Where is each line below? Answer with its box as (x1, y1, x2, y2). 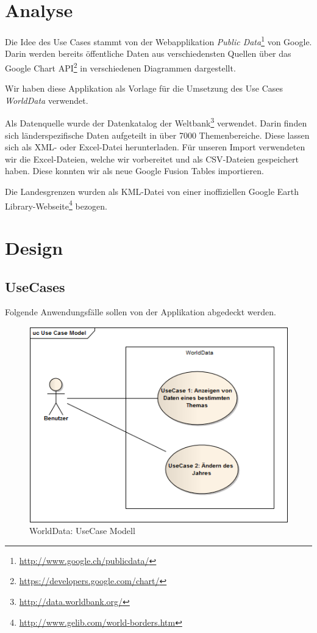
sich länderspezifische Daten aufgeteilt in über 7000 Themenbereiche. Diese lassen (5, 128, 310, 141)
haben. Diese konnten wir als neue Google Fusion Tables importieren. (5, 164, 264, 177)
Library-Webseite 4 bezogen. (5, 197, 107, 212)
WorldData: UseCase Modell (29, 524, 135, 537)
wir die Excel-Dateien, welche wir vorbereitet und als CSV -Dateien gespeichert (5, 152, 299, 165)
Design (5, 235, 63, 260)
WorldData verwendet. (5, 93, 88, 106)
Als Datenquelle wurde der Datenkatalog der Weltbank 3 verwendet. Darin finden (5, 115, 307, 130)
